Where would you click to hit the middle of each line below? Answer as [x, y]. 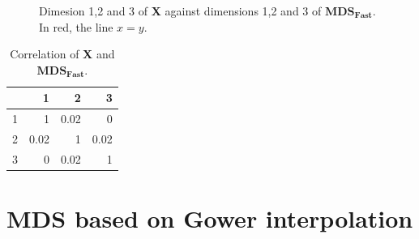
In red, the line [76, 26]
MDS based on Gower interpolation [210, 218]
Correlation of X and [62, 54]
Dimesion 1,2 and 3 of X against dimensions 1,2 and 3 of [180, 11]
